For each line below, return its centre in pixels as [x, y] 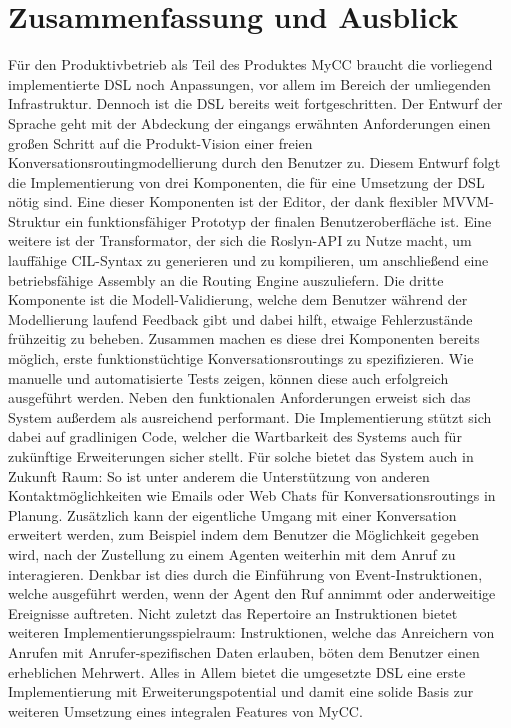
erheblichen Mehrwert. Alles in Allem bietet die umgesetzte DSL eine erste [237, 671]
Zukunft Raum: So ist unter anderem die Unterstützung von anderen [219, 475]
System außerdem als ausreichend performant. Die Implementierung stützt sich [250, 416]
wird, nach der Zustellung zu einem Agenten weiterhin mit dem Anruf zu [232, 553]
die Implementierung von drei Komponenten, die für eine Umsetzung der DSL [246, 181]
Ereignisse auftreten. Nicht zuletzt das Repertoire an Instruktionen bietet [233, 612]
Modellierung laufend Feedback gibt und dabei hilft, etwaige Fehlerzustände [240, 318]
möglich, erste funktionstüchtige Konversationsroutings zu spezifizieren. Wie [241, 358]
